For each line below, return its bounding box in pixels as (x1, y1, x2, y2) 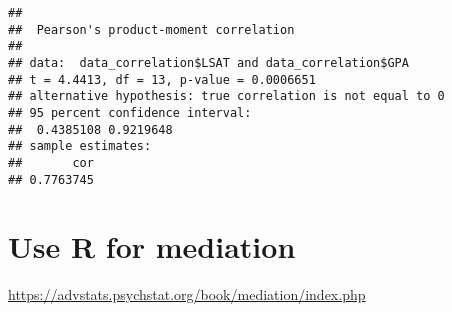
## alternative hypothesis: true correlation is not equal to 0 (8, 89, 445, 104)
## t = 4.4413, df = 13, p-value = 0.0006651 (8, 72, 316, 87)
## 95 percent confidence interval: (8, 105, 252, 120)
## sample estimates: (8, 139, 152, 154)
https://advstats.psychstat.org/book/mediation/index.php (8, 284, 366, 305)
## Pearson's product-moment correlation (8, 22, 295, 37)
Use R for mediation (8, 226, 296, 267)
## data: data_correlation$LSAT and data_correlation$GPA (8, 55, 409, 70)
